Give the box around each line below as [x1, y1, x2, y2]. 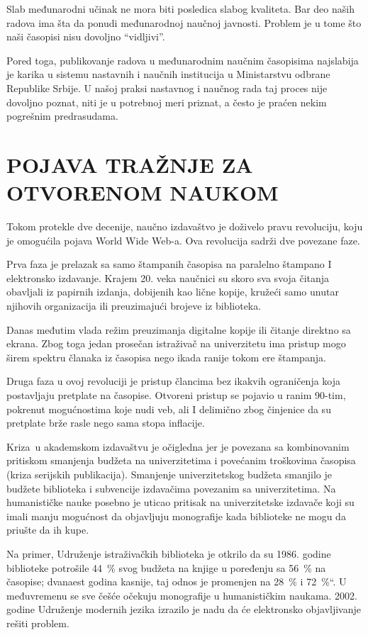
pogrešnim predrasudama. [6, 108, 118, 123]
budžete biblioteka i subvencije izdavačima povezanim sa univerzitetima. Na [6, 481, 336, 495]
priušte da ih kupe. [6, 522, 89, 537]
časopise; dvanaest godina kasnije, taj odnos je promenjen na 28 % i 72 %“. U [6, 574, 347, 589]
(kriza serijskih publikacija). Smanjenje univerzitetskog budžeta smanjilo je [6, 466, 332, 481]
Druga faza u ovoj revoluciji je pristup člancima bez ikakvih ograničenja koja [6, 373, 341, 388]
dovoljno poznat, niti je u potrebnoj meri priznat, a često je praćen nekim [6, 94, 327, 109]
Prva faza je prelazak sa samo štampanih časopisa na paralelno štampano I [6, 257, 332, 271]
